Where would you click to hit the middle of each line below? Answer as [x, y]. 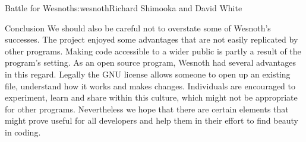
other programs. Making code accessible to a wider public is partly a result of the [153, 51]
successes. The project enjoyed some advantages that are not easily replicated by [152, 39]
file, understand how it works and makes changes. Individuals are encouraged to [150, 85]
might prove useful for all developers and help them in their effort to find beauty [152, 120]
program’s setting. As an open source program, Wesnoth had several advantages [150, 62]
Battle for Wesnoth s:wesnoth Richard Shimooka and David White [124, 8]
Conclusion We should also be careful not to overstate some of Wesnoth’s [138, 28]
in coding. [23, 132]
